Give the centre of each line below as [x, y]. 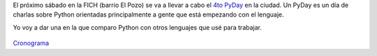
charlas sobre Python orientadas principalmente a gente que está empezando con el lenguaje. [148, 15]
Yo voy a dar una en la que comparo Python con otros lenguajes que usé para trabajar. [137, 27]
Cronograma [31, 43]
